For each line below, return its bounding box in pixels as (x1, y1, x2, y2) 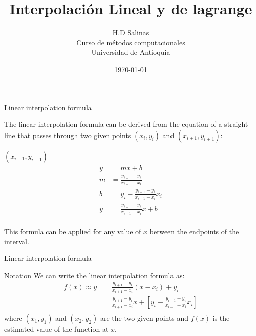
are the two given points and (100, 313, 189, 323)
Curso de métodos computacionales (76, 37, 185, 47)
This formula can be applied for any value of (4, 226, 141, 237)
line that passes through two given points (4, 129, 131, 140)
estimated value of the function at (4, 324, 109, 334)
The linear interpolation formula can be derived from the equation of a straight (4, 119, 248, 129)
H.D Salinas (112, 27, 149, 38)
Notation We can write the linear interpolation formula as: (4, 270, 185, 280)
